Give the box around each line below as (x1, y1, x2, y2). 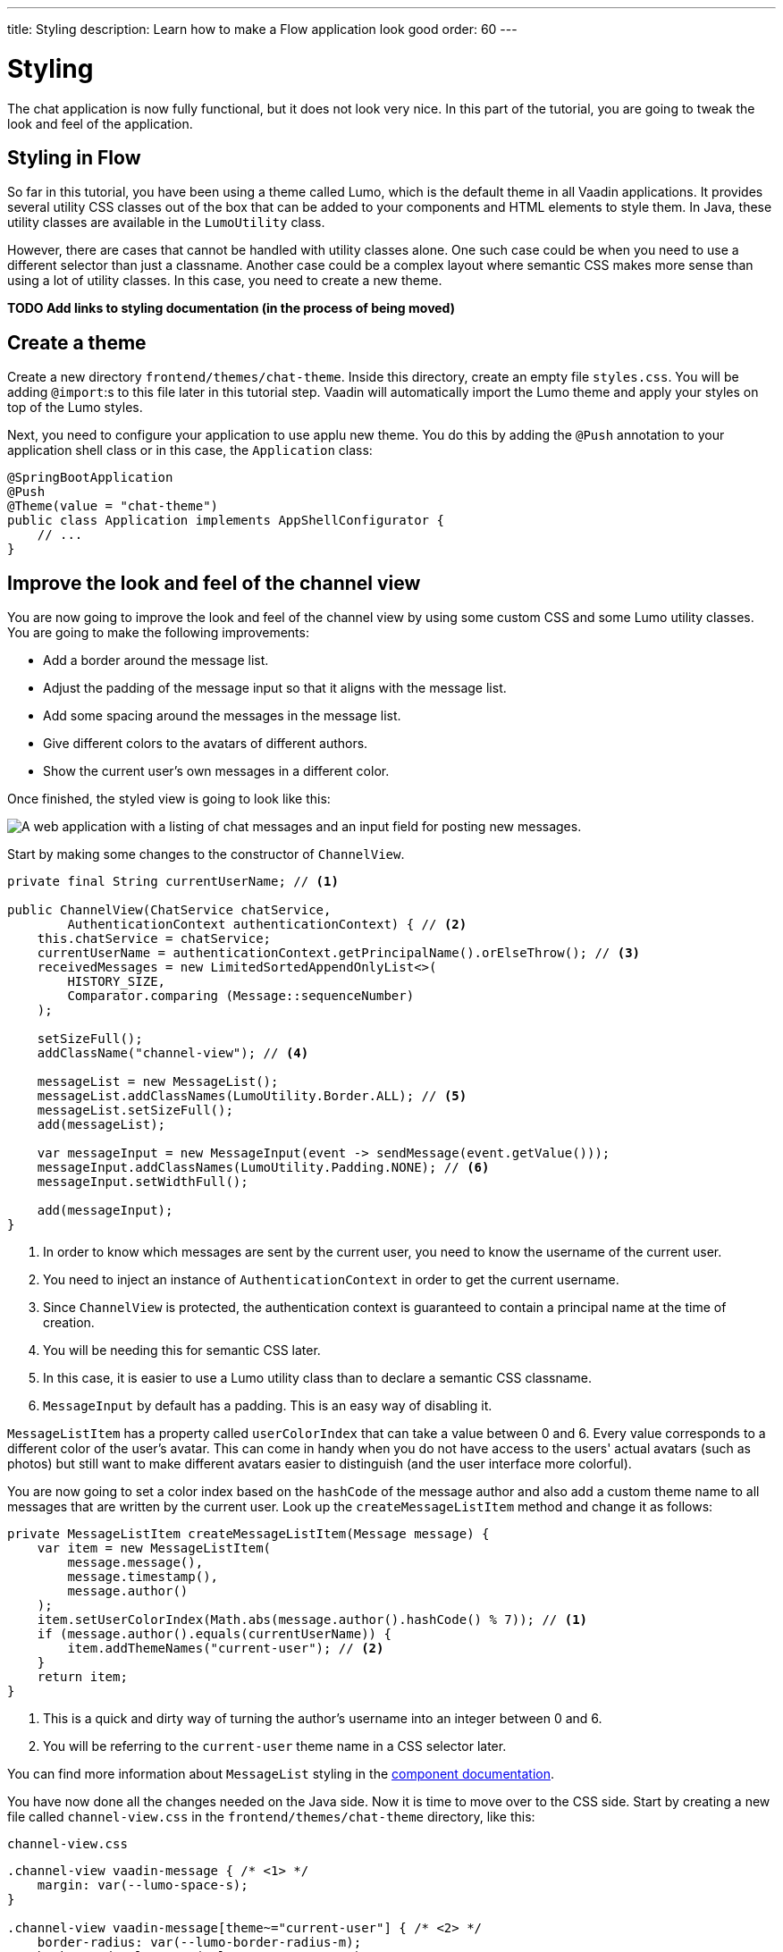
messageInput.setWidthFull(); (37, 1174, 248, 1190)
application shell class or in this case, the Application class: (7, 442, 373, 459)
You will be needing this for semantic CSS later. (43, 1342, 321, 1359)
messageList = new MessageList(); (37, 1074, 279, 1090)
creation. (43, 1315, 95, 1331)
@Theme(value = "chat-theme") (7, 499, 219, 514)
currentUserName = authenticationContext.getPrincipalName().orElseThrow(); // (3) (37, 946, 641, 961)
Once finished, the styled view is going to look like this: (7, 791, 331, 807)
